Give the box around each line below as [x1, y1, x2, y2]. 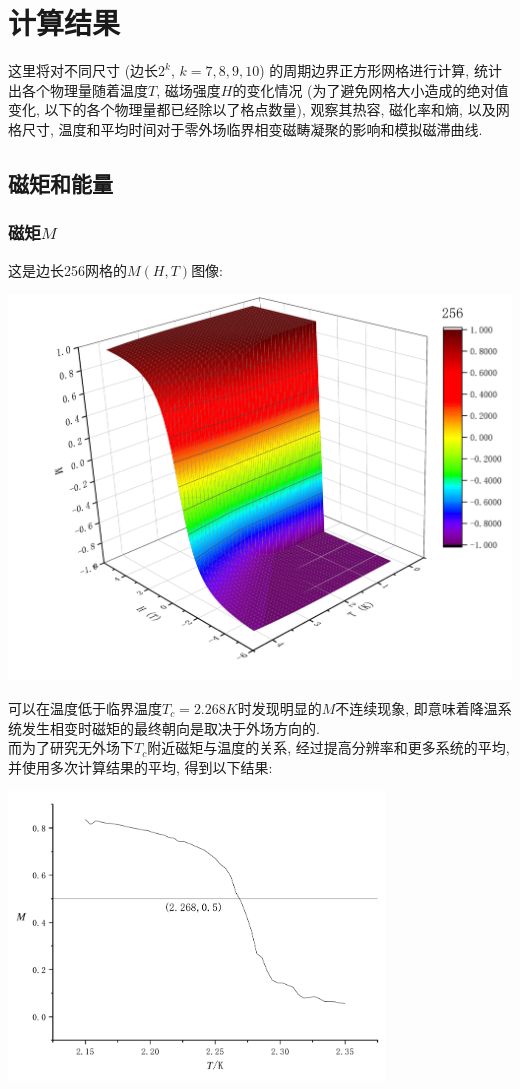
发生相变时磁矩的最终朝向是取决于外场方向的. [21, 717, 320, 738]
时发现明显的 [237, 697, 322, 718]
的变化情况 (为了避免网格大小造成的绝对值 [232, 79, 509, 100]
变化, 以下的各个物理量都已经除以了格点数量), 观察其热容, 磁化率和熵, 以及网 [8, 99, 510, 120]
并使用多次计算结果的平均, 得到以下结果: [8, 756, 273, 777]
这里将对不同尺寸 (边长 [8, 60, 159, 81]
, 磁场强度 [156, 79, 221, 100]
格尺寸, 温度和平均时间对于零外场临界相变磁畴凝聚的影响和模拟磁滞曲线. [8, 118, 483, 139]
